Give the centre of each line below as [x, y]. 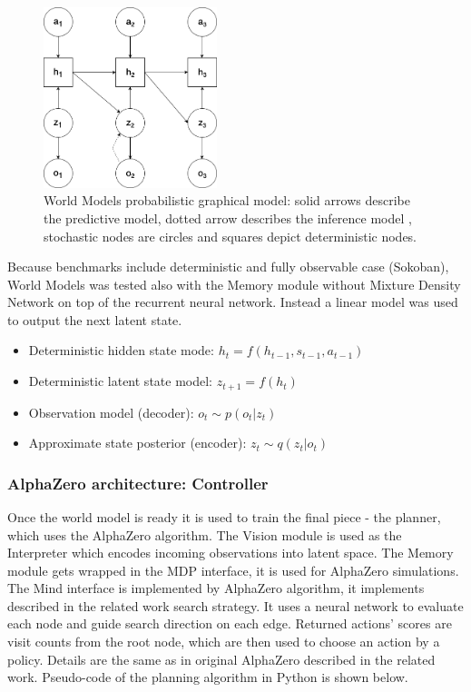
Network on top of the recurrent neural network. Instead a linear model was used [233, 302]
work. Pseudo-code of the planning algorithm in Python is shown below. [208, 677]
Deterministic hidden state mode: [121, 350]
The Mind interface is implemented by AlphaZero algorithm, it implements [216, 588]
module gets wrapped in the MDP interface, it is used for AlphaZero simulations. [233, 570]
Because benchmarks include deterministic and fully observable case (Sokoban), [228, 267]
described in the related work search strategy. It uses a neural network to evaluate [235, 605]
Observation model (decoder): [111, 412]
